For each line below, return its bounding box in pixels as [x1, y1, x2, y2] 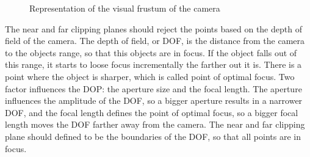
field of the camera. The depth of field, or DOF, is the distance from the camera [5, 34, 305, 47]
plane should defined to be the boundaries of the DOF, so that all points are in [5, 130, 301, 142]
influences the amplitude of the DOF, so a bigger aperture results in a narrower [5, 94, 303, 107]
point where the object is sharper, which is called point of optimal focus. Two [5, 70, 295, 82]
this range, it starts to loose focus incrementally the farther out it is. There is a [5, 58, 302, 71]
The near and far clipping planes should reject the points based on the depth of [5, 22, 302, 35]
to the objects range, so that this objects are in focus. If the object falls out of [5, 46, 297, 59]
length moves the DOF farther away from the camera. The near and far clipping [5, 118, 305, 131]
